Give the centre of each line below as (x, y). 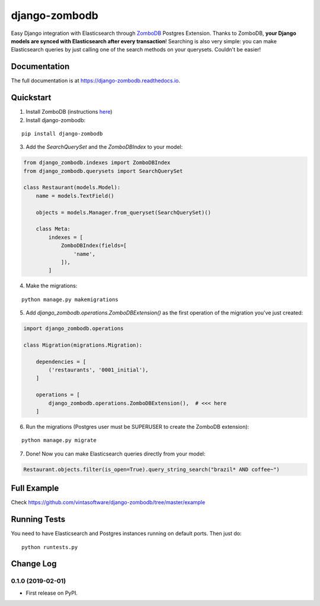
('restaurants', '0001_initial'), (98, 370)
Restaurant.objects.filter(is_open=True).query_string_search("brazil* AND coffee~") (151, 469)
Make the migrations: (52, 286)
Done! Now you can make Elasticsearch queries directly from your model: (116, 454)
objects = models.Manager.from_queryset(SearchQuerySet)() (124, 212)
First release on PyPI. (52, 593)
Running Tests (38, 519)
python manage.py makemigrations (70, 299)
